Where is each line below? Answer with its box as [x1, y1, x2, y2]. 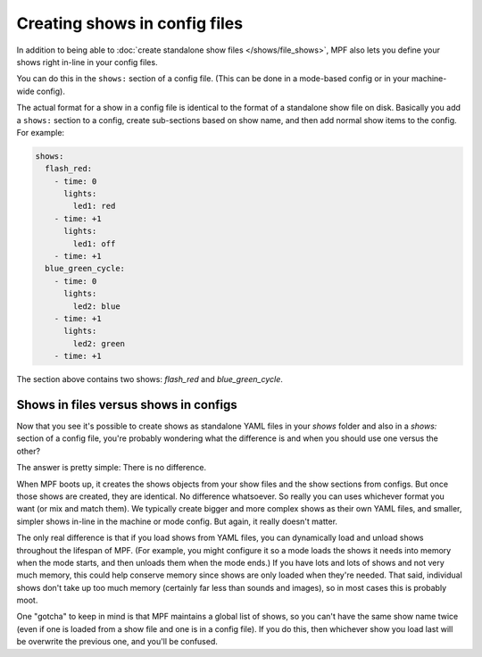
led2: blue [72, 301, 120, 312]
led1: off [72, 238, 116, 249]
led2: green [72, 338, 125, 348]
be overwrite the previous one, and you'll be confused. [16, 636, 219, 647]
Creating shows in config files [16, 13, 244, 33]
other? [16, 445, 40, 456]
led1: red [72, 201, 116, 212]
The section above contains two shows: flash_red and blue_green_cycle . [16, 374, 283, 385]
